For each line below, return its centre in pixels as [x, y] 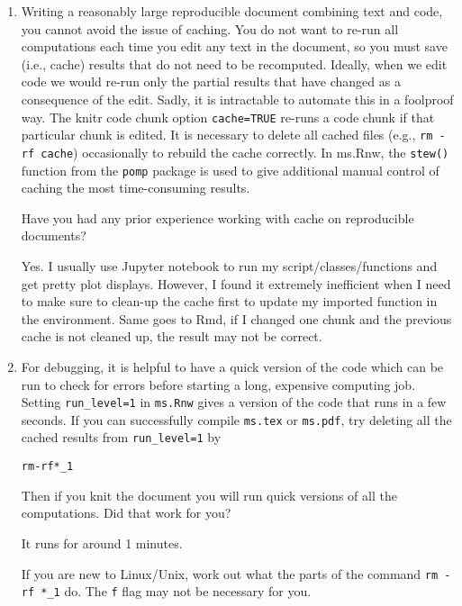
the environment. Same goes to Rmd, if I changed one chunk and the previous [236, 318]
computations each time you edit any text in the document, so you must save [234, 46]
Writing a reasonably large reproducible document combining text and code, [232, 11]
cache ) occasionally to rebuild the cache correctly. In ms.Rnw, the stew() [245, 152]
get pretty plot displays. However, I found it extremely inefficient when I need [236, 283]
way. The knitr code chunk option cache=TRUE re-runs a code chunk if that [228, 117]
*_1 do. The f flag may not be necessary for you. [176, 591]
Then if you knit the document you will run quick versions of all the [209, 495]
